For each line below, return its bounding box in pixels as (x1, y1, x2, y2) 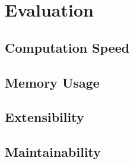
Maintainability (5, 143, 101, 161)
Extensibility (5, 108, 84, 126)
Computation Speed (5, 38, 130, 56)
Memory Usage (5, 73, 100, 91)
